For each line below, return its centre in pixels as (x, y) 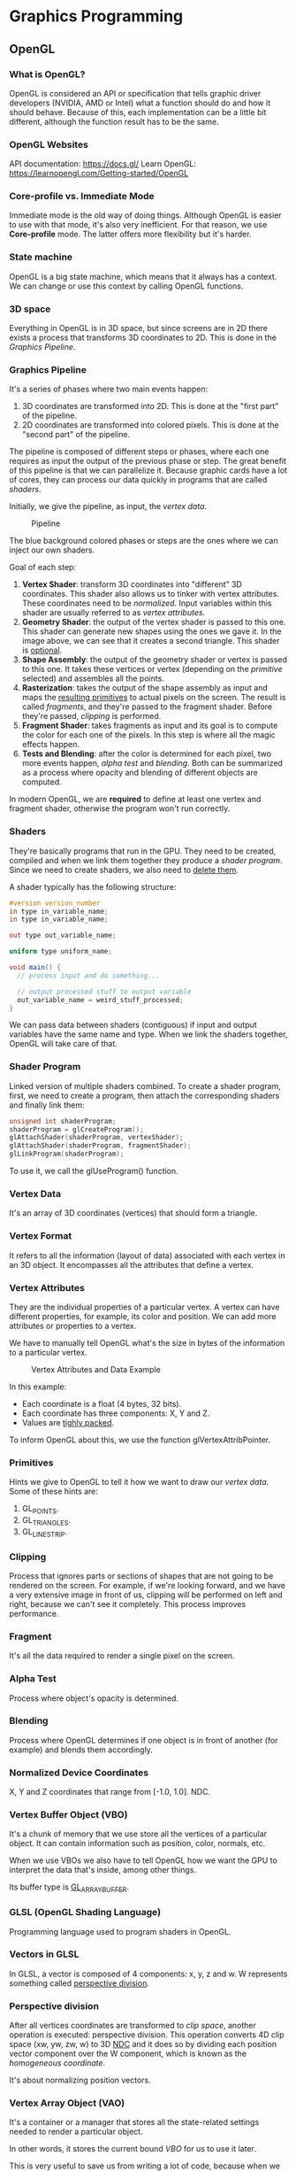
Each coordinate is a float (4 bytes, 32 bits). (102, 1403)
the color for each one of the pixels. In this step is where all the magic (148, 735)
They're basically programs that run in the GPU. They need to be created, (143, 851)
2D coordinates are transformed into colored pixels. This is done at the (151, 425)
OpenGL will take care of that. (63, 1044)
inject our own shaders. (52, 550)
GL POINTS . (40, 1510)
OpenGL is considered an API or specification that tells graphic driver (135, 93)
